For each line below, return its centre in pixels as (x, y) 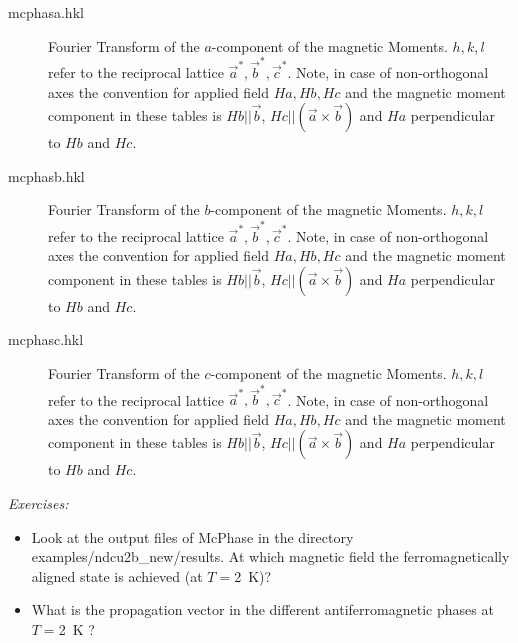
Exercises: (38, 503)
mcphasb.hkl (46, 175)
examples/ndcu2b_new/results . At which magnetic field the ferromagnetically (270, 556)
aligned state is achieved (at (117, 575)
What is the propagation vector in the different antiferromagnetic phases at (262, 609)
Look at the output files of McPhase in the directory (192, 536)
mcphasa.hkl (46, 12)
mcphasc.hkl (46, 339)
